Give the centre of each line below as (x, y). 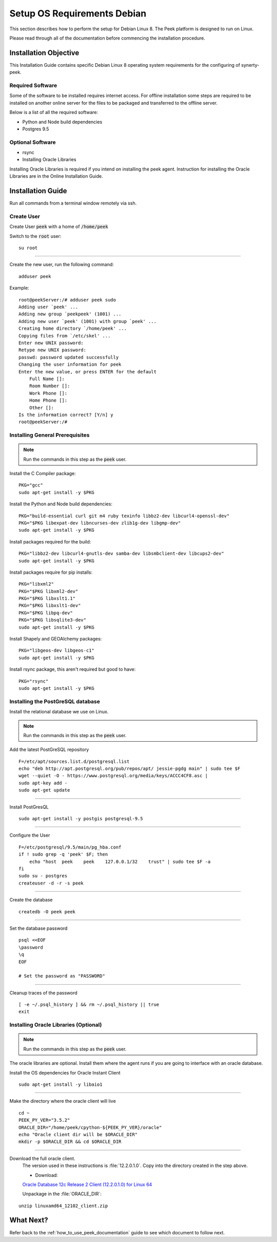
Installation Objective (44, 53)
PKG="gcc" (31, 485)
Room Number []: (50, 386)
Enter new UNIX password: (51, 343)
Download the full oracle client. (42, 1158)
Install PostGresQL (29, 807)
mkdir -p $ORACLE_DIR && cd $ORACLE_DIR (70, 1142)
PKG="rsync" (34, 681)
